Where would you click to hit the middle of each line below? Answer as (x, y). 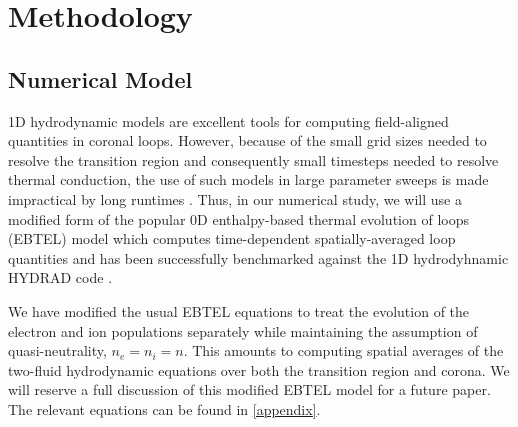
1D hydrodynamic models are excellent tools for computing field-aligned (228, 120)
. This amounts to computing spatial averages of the (343, 350)
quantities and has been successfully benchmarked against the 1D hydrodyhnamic (258, 257)
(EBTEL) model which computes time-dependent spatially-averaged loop (232, 238)
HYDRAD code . (60, 277)
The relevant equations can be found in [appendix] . (164, 408)
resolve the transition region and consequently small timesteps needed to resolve (253, 159)
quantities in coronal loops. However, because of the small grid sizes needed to (247, 140)
